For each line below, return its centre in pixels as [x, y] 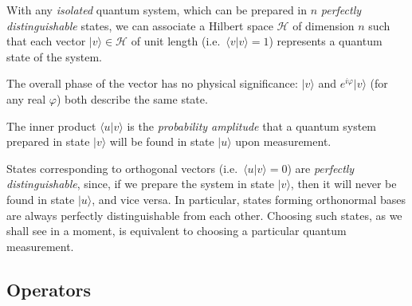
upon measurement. [283, 141]
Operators [49, 289]
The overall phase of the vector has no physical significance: [152, 83]
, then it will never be [343, 184]
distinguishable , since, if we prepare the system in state [141, 184]
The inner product [51, 126]
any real [26, 98]
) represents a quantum [326, 41]
